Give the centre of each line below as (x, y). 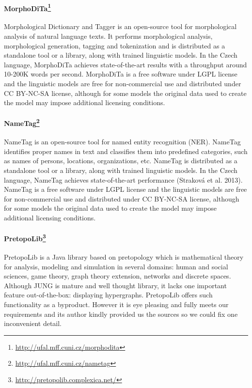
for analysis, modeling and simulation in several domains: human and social (116, 266)
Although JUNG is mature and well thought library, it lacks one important (115, 285)
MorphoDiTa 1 (28, 7)
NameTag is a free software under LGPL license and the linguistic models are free (126, 189)
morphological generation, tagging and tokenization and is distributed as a (115, 45)
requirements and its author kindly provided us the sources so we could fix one (121, 314)
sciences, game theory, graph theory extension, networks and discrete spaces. (118, 276)
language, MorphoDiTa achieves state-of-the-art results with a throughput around (126, 64)
